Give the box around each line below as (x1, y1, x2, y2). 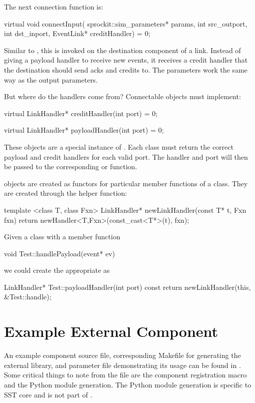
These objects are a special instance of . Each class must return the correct (4, 141, 233, 152)
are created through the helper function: (4, 188, 127, 198)
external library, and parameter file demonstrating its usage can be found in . (4, 359, 241, 370)
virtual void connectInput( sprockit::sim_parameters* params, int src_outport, (4, 18, 247, 29)
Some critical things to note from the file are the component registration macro (4, 369, 247, 380)
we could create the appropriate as (4, 265, 110, 275)
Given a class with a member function (4, 231, 120, 242)
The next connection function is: (4, 2, 103, 12)
